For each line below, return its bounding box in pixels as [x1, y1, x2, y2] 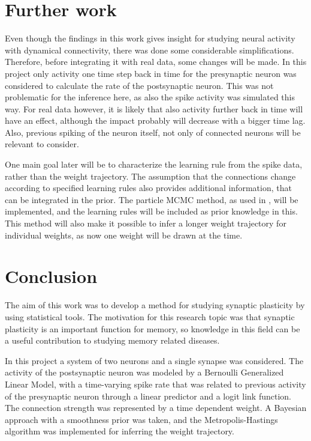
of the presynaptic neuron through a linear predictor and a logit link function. [5, 389, 291, 402]
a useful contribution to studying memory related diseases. [5, 334, 220, 347]
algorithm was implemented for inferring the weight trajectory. [5, 425, 234, 437]
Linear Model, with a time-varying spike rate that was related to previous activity [5, 377, 306, 390]
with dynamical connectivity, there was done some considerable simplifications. [5, 43, 294, 56]
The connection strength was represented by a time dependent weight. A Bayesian [5, 401, 307, 414]
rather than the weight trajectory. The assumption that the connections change [5, 169, 296, 182]
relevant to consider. [5, 138, 79, 150]
